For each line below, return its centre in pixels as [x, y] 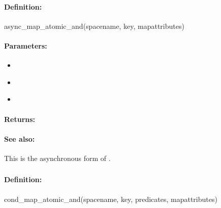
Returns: [20, 119]
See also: [20, 138]
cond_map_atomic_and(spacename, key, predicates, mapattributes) [111, 199]
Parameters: [26, 45]
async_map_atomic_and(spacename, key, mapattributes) [94, 26]
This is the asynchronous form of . [57, 158]
